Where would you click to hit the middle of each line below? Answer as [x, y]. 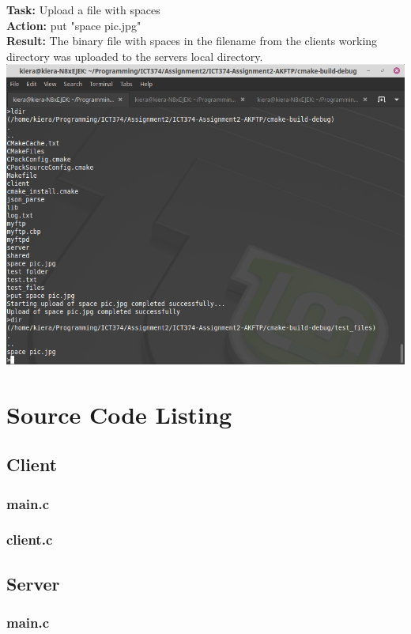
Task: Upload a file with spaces [83, 9]
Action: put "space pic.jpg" [74, 25]
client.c [30, 540]
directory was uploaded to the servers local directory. [135, 56]
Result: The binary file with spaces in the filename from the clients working [192, 41]
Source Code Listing [119, 414]
